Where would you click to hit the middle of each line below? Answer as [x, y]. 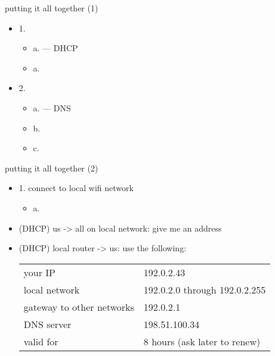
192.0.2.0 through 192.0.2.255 [205, 289]
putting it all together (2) [52, 168]
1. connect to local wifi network [76, 188]
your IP [39, 272]
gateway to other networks [79, 307]
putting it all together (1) [52, 8]
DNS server [47, 324]
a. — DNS [52, 107]
